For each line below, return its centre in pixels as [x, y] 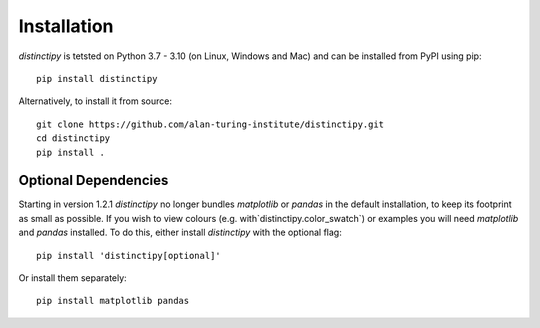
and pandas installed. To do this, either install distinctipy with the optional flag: [180, 232]
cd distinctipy [73, 138]
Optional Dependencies [93, 180]
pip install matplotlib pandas [113, 301]
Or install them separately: [72, 277]
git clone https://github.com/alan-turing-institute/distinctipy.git [210, 124]
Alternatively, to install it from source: [95, 101]
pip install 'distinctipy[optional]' [129, 255]
